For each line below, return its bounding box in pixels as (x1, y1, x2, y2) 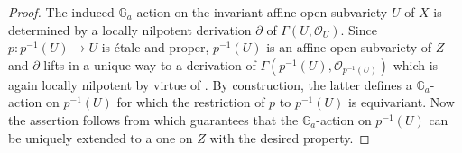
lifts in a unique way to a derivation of (43, 55, 256, 74)
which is (393, 55, 439, 74)
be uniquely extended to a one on (8, 128, 193, 147)
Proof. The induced (8, 3, 115, 21)
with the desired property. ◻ (209, 128, 370, 147)
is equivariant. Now (347, 93, 455, 112)
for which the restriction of (116, 93, 265, 112)
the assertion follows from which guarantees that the (8, 110, 299, 129)
